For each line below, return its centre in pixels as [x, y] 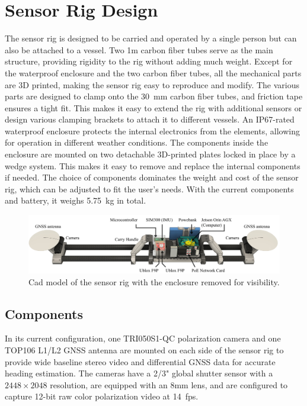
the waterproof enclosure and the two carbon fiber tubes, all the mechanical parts [153, 72]
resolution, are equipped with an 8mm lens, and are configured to [169, 384]
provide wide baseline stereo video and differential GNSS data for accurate [140, 361]
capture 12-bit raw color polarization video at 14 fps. [102, 396]
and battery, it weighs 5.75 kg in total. [76, 200]
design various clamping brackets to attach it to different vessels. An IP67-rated [150, 119]
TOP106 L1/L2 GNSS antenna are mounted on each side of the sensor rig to [144, 349]
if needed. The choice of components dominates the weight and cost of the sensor [152, 177]
